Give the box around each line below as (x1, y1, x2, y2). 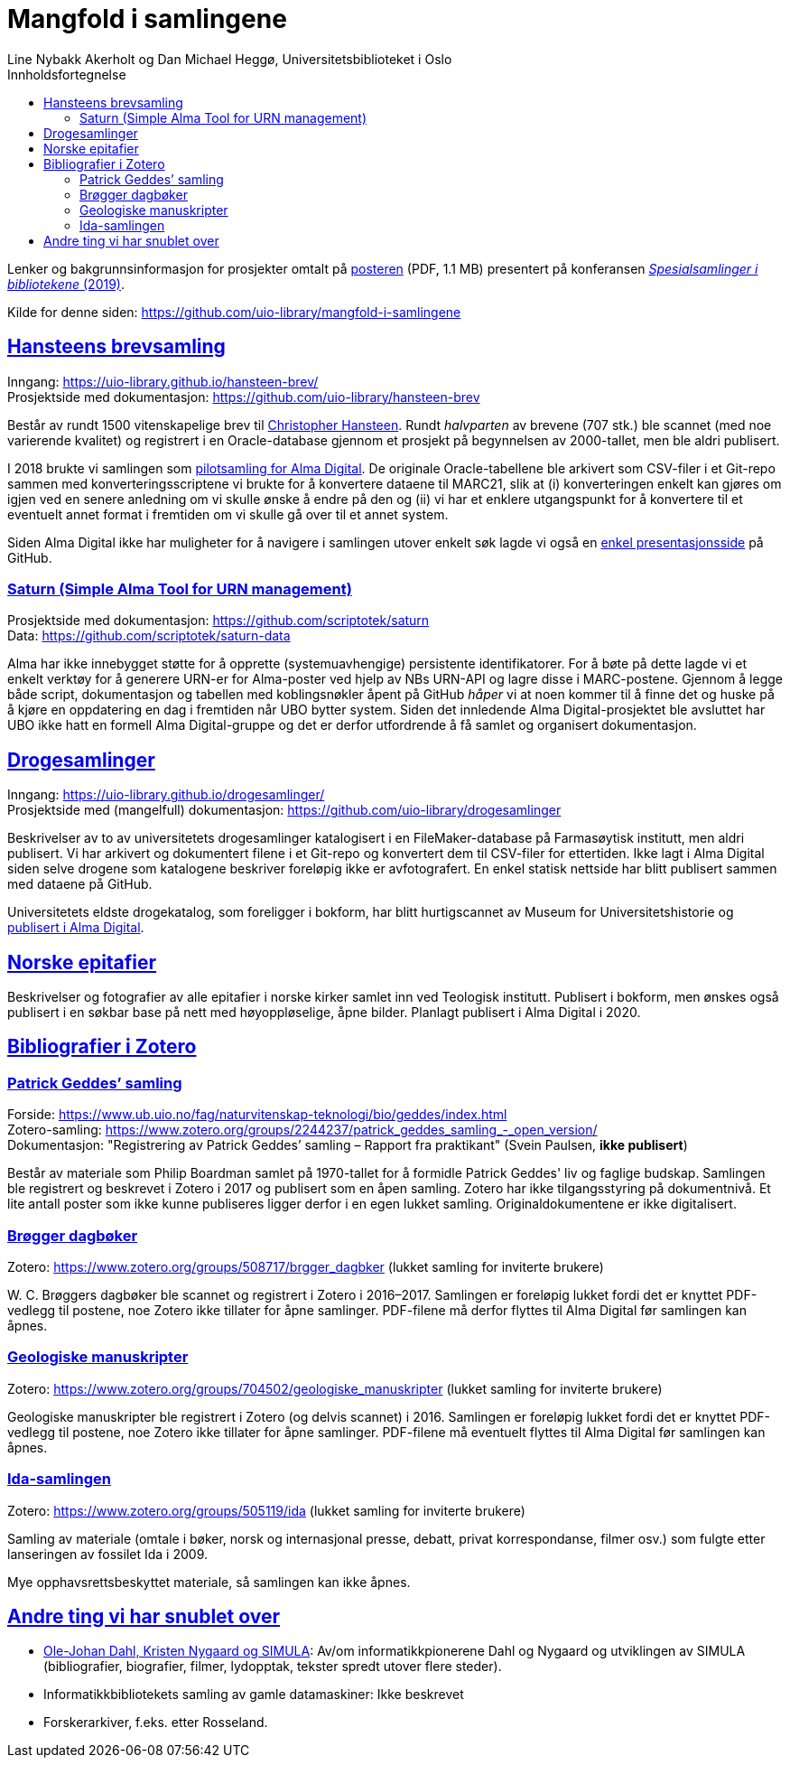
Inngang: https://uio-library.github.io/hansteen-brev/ (7, 373, 319, 389)
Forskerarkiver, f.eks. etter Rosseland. (43, 1714, 268, 1731)
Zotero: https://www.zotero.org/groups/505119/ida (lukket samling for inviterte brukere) (7, 1502, 525, 1518)
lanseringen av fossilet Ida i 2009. (7, 1546, 208, 1562)
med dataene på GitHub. (7, 876, 153, 892)
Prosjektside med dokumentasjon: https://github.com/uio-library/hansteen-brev (7, 388, 480, 405)
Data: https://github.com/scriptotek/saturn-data (7, 628, 291, 644)
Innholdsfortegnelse (7, 66, 126, 82)
